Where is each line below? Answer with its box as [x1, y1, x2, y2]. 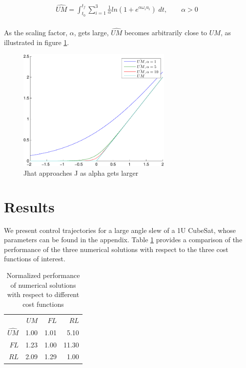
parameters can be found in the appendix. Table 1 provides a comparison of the [4, 234, 243, 245]
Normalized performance [6, 270, 80, 280]
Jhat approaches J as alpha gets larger [23, 167, 139, 178]
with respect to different [7, 289, 80, 299]
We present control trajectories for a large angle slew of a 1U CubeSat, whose [4, 225, 236, 235]
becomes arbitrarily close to [124, 27, 207, 37]
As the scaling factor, [4, 27, 68, 37]
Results [4, 196, 55, 216]
